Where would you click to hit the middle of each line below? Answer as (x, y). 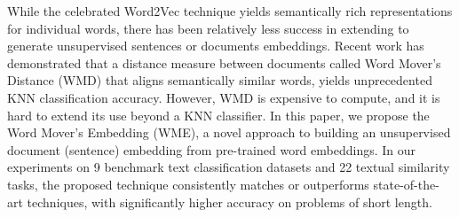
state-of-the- (406, 184)
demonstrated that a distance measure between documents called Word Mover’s (224, 62)
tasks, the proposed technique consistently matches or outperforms (188, 184)
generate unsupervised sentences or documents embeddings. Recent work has (216, 46)
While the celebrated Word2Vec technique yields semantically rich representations (230, 11)
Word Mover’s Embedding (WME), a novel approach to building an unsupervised (229, 132)
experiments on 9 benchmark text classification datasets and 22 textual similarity (229, 167)
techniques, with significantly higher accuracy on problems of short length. (229, 201)
